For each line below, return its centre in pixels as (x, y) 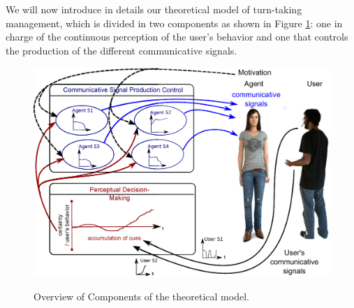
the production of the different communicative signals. (121, 50)
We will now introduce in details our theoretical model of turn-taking (154, 9)
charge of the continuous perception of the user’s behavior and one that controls (177, 37)
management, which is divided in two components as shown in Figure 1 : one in (174, 23)
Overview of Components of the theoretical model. (141, 296)
